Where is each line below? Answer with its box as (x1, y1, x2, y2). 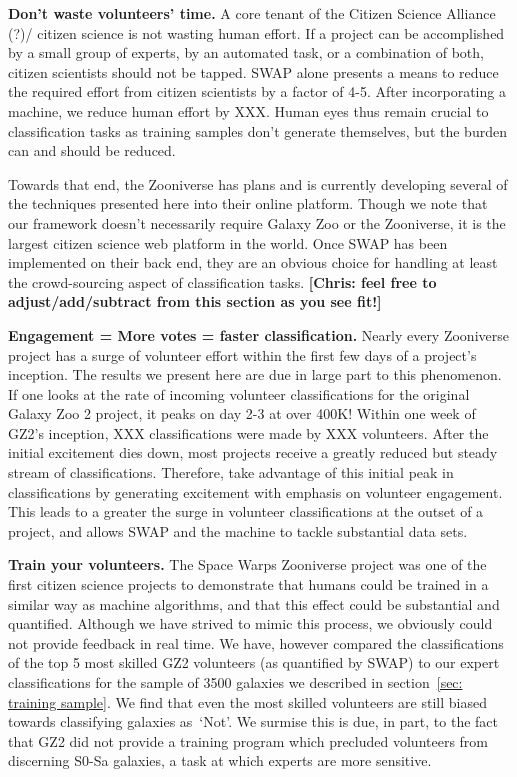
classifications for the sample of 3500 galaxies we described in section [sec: (8, 672, 463, 692)
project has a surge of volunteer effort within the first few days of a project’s (8, 344, 477, 365)
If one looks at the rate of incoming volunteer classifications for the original (8, 383, 470, 404)
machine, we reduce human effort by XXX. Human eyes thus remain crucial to (8, 100, 489, 121)
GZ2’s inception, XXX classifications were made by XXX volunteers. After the (8, 422, 489, 443)
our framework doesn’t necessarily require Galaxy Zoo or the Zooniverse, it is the (8, 212, 506, 233)
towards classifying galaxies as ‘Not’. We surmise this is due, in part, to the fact (8, 711, 499, 732)
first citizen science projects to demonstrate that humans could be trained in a (8, 574, 489, 595)
